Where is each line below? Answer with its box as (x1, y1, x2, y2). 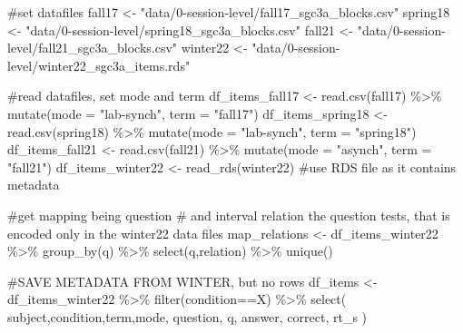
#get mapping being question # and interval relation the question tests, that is (7, 205, 450, 224)
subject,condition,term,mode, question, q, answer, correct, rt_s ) (7, 307, 368, 326)
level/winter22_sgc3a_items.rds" (7, 55, 191, 74)
